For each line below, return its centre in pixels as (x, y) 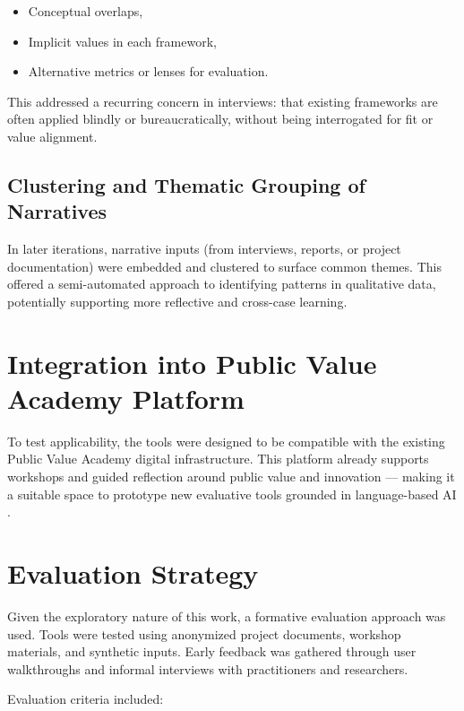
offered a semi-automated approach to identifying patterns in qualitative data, (222, 284)
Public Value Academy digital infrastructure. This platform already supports (218, 459)
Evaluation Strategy (133, 573)
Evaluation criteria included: (86, 699)
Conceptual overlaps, (86, 11)
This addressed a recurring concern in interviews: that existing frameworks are (223, 101)
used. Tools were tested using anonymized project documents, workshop (204, 633)
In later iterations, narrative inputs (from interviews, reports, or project (204, 249)
